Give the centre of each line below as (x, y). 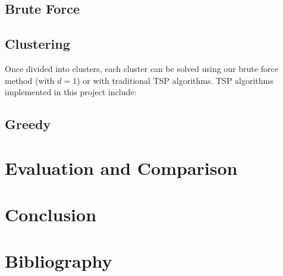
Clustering (37, 44)
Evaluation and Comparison (121, 167)
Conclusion (51, 214)
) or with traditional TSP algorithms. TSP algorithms (175, 80)
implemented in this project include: (71, 92)
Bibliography (59, 261)
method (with (30, 80)
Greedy (28, 124)
